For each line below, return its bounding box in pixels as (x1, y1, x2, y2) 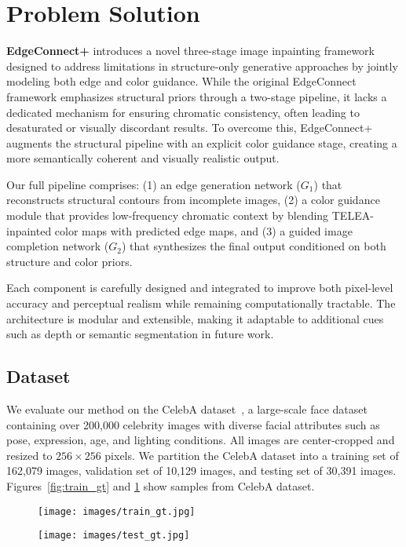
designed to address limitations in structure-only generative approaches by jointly (6, 57, 398, 74)
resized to (6, 447, 53, 463)
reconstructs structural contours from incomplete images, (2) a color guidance (6, 191, 380, 208)
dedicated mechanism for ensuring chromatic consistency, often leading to (6, 104, 360, 120)
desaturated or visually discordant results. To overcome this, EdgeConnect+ (6, 119, 373, 136)
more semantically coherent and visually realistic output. (6, 150, 280, 166)
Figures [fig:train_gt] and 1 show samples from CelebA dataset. (6, 477, 315, 494)
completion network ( (6, 238, 109, 254)
